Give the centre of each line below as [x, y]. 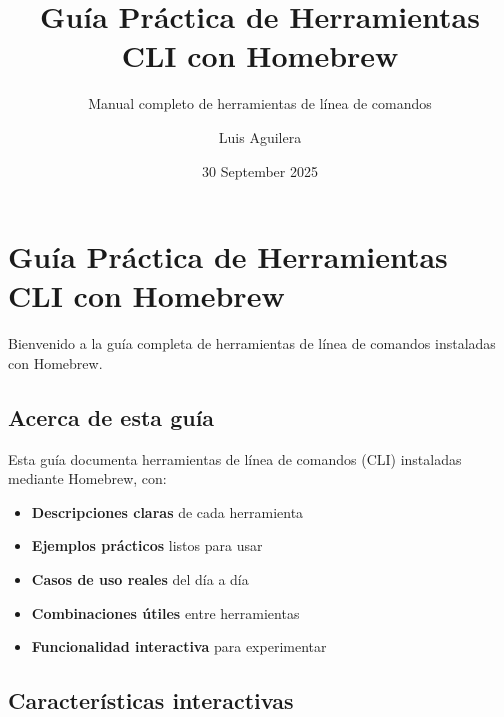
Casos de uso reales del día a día [140, 578]
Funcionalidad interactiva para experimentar [179, 646]
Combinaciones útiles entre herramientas [165, 612]
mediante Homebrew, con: [87, 478]
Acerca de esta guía [111, 416]
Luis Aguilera [260, 136]
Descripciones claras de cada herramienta [167, 511]
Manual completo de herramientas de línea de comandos [260, 103]
